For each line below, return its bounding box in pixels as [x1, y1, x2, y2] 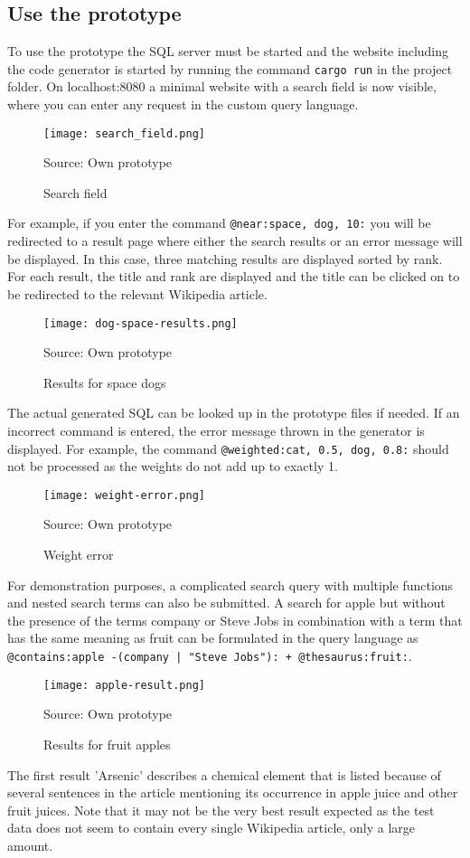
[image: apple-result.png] [43, 678, 205, 692]
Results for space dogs [43, 372, 166, 391]
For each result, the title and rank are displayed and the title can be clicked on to [7, 267, 460, 286]
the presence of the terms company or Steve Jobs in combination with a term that [7, 610, 463, 629]
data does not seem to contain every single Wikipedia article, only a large [7, 818, 416, 837]
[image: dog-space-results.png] [43, 316, 238, 330]
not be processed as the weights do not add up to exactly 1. [7, 457, 338, 476]
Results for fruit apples [43, 734, 171, 753]
